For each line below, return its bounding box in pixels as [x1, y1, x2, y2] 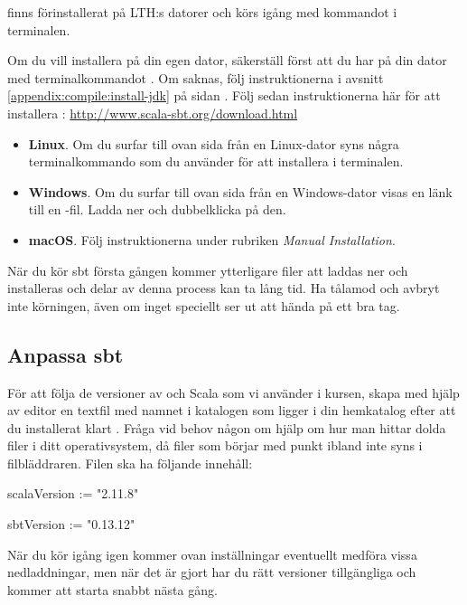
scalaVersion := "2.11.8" [7, 484, 139, 503]
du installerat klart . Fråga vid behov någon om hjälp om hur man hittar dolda [7, 418, 446, 437]
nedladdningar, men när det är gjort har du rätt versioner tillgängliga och [7, 562, 416, 581]
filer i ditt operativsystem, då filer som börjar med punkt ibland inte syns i [7, 436, 423, 455]
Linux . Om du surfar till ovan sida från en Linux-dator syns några [28, 134, 399, 153]
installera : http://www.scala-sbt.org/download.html [7, 103, 298, 122]
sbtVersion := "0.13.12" [7, 515, 135, 534]
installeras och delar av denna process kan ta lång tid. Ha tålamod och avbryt [7, 279, 440, 298]
